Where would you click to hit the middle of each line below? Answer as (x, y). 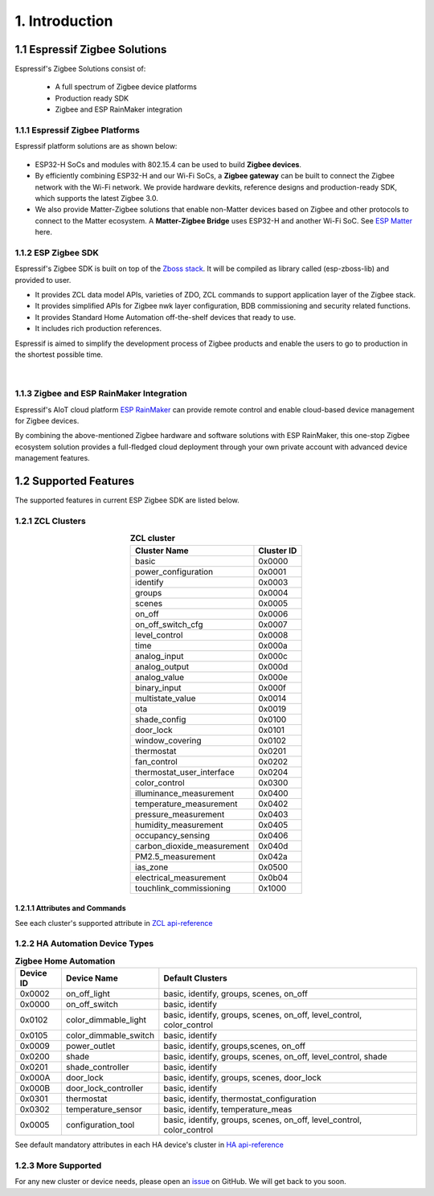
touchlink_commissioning (183, 888)
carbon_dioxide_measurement (192, 846)
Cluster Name (162, 551)
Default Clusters (196, 978)
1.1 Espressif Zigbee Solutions (91, 49)
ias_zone (152, 866)
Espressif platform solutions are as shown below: (96, 146)
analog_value (160, 677)
